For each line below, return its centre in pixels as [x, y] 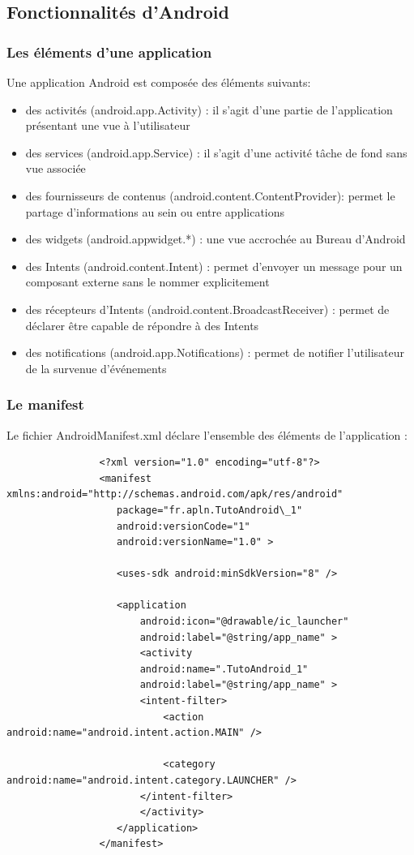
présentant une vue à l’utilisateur [108, 125]
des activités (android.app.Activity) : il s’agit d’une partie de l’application [209, 109]
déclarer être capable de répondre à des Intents [142, 325]
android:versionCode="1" [184, 526]
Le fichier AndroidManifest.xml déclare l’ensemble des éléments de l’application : [207, 434]
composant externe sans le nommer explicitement [147, 282]
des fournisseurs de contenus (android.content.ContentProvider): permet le [210, 195]
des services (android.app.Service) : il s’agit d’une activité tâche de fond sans [216, 152]
